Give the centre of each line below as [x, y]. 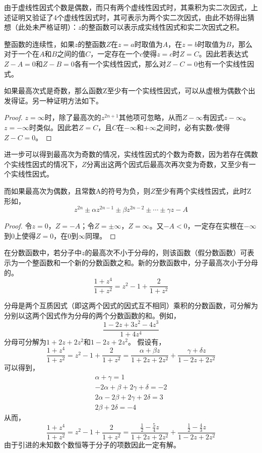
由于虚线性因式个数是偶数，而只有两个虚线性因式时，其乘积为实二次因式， [127, 7]
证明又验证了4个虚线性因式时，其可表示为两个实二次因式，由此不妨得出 [129, 17]
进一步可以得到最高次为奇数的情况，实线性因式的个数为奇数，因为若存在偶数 [131, 154]
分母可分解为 [25, 341]
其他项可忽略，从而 [150, 117]
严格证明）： [58, 27]
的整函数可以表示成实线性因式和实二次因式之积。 [162, 27]
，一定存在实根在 [215, 226]
